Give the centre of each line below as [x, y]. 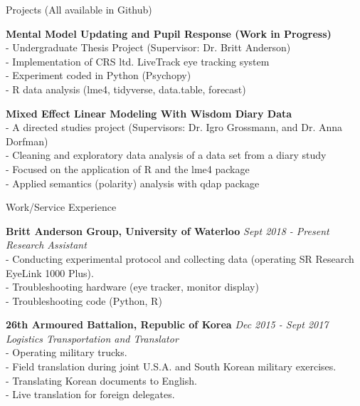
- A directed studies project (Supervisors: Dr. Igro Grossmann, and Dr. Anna [174, 127]
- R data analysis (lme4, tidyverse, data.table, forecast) [126, 89]
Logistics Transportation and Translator [92, 338]
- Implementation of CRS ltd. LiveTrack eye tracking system [138, 61]
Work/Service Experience [61, 207]
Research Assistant [46, 245]
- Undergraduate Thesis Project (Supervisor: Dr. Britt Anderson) [148, 47]
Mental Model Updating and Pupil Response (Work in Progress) [169, 33]
